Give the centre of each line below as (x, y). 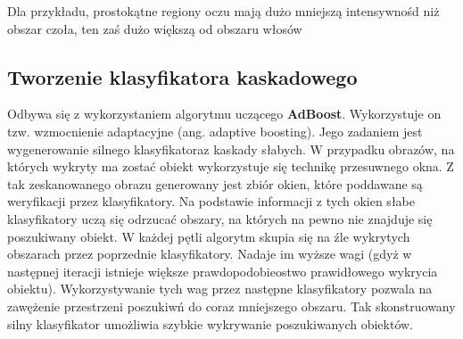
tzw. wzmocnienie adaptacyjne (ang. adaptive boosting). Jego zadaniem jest (215, 131)
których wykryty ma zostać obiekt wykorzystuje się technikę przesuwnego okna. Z (231, 166)
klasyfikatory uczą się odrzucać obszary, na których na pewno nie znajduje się (220, 218)
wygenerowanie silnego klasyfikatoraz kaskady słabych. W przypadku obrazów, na (231, 149)
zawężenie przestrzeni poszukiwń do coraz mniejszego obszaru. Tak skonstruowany (231, 306)
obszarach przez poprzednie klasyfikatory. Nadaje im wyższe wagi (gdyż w (210, 254)
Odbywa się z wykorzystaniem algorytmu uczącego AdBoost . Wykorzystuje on (224, 114)
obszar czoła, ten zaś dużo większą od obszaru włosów (155, 28)
